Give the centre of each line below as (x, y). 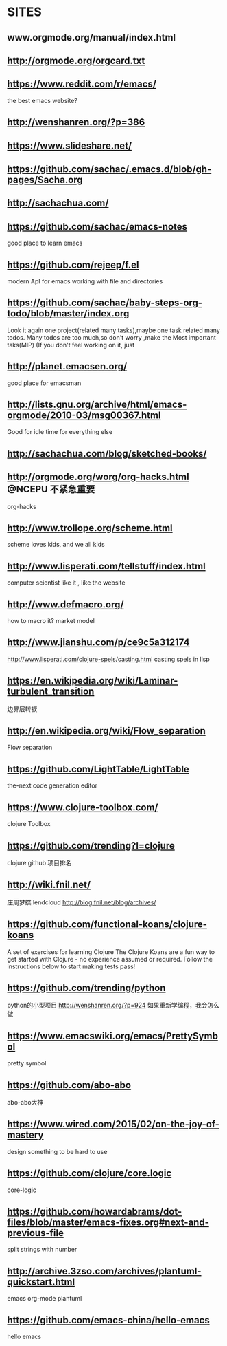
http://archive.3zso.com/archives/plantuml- (104, 1271)
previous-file (35, 1233)
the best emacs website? (42, 100)
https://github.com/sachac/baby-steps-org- (105, 303)
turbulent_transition (51, 692)
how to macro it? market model (51, 621)
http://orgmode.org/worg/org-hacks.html (98, 477)
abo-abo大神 (25, 1102)
